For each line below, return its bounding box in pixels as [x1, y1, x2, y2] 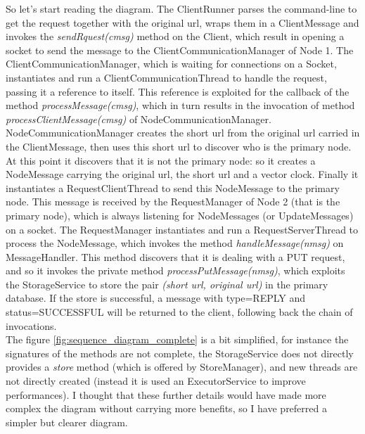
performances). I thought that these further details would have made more [6, 387, 326, 402]
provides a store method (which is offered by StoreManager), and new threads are [6, 359, 358, 374]
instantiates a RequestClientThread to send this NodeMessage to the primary [6, 180, 340, 195]
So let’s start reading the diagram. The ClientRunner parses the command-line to [6, 1, 357, 15]
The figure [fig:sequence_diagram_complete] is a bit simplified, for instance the [6, 332, 349, 347]
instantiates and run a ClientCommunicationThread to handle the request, [6, 70, 327, 84]
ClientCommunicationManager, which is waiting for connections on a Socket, [6, 56, 337, 71]
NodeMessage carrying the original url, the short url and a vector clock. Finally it [6, 167, 359, 181]
